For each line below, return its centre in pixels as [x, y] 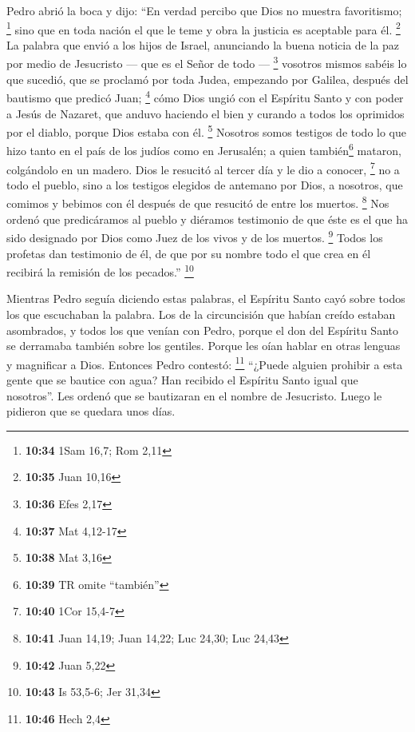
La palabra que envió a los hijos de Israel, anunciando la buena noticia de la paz [203, 44]
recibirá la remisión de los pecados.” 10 [100, 271]
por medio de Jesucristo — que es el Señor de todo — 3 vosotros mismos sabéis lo [207, 62]
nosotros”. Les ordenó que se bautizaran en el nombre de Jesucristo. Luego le [194, 395]
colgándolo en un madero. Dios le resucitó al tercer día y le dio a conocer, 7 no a [203, 168]
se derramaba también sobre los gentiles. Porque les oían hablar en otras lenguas [204, 346]
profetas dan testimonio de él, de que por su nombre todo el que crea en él [189, 253]
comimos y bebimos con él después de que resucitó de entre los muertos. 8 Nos [198, 202]
